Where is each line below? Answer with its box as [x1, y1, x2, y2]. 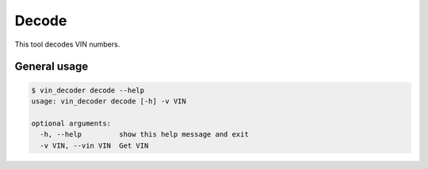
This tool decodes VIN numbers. [14, 39, 120, 49]
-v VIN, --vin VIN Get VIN [40, 141, 149, 150]
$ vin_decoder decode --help [31, 85, 145, 95]
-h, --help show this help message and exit [40, 130, 249, 139]
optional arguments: [31, 118, 111, 128]
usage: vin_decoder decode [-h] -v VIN [31, 96, 186, 106]
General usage [14, 60, 89, 73]
